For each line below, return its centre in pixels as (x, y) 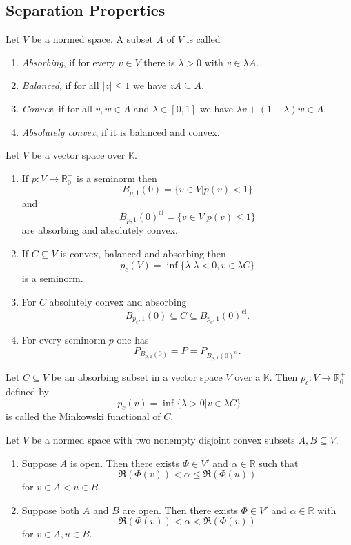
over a (248, 377)
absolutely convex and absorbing (118, 301)
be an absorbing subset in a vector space (137, 377)
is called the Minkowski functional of (83, 416)
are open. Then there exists (180, 509)
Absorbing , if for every (68, 62)
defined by (28, 391)
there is (159, 62)
